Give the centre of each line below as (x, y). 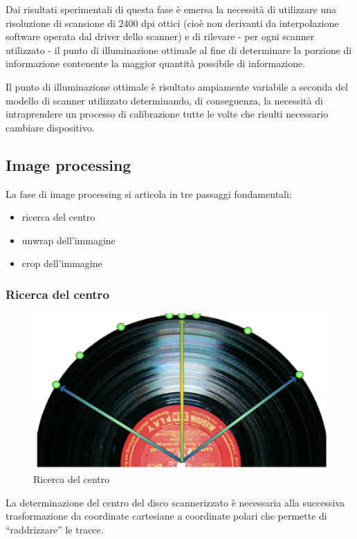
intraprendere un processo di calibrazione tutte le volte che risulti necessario (167, 114)
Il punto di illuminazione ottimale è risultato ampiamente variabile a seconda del (177, 86)
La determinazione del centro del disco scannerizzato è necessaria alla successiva (175, 502)
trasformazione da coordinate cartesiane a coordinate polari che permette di (166, 516)
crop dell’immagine (62, 263)
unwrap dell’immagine (68, 240)
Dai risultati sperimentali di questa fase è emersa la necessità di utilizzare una (171, 9)
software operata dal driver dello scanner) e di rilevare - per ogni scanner (160, 36)
